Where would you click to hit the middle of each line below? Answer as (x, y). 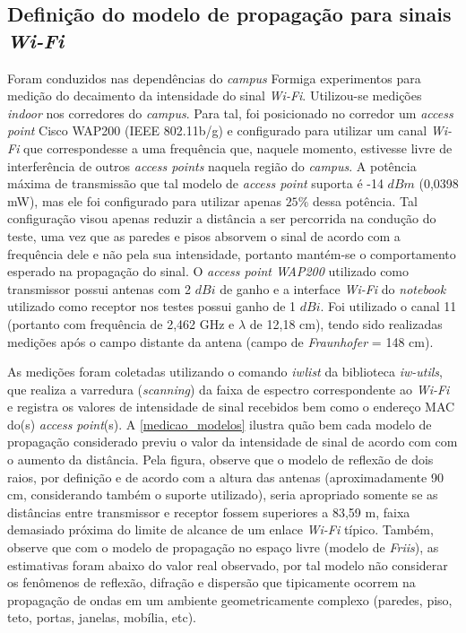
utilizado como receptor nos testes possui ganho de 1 (152, 306)
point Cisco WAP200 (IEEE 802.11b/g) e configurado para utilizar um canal (217, 130)
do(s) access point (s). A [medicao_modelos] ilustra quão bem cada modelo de (220, 424)
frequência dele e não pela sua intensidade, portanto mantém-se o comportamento (232, 253)
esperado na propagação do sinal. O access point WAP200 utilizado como (208, 271)
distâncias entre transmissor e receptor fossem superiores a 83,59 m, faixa (209, 512)
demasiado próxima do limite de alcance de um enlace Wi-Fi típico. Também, (220, 529)
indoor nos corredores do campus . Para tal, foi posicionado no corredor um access (230, 113)
